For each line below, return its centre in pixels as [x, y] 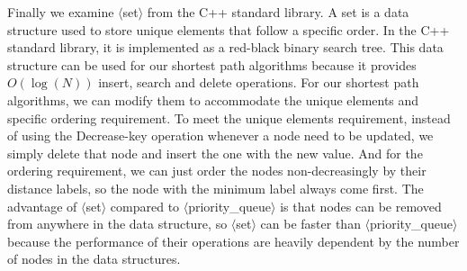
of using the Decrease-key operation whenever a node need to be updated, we [220, 135]
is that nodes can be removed [361, 206]
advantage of [42, 206]
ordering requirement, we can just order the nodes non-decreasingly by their [217, 171]
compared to [145, 206]
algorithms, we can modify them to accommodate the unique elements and [213, 99]
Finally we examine [61, 12]
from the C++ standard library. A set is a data [278, 12]
